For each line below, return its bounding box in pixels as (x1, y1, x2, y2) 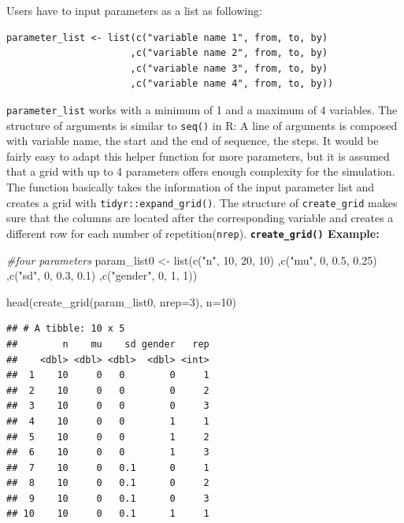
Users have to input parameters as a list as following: (6, 2, 262, 18)
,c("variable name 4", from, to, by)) (130, 78, 334, 90)
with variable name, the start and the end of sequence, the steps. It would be (6, 132, 379, 149)
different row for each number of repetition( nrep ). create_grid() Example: (6, 224, 380, 241)
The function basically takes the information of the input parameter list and (6, 179, 375, 195)
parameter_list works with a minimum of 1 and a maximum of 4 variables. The (6, 101, 398, 117)
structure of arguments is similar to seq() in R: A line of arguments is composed (6, 117, 398, 133)
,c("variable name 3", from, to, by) (130, 62, 328, 74)
